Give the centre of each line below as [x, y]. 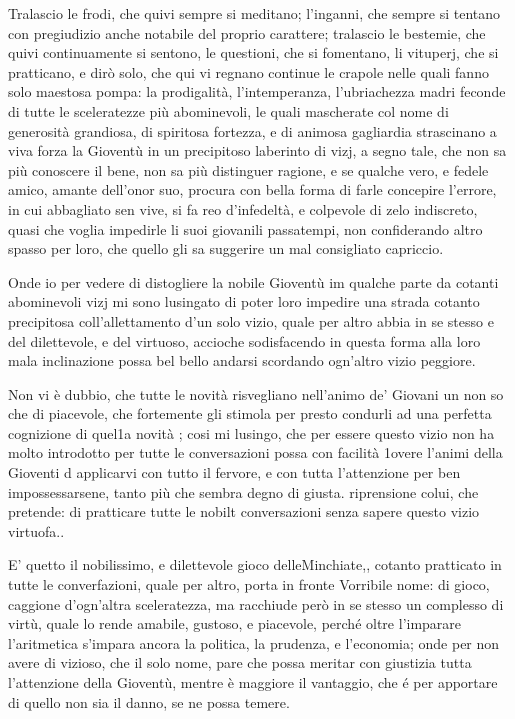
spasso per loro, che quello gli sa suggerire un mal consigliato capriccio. [226, 248]
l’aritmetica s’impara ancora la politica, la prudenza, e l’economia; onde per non [254, 642]
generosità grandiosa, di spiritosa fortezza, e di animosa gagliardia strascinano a [252, 130]
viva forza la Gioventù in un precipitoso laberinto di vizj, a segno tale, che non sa [257, 150]
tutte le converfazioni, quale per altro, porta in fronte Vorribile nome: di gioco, [249, 584]
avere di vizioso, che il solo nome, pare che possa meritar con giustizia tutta [240, 662]
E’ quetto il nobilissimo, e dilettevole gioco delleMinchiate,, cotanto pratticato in [255, 564]
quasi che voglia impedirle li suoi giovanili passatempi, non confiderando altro [245, 228]
